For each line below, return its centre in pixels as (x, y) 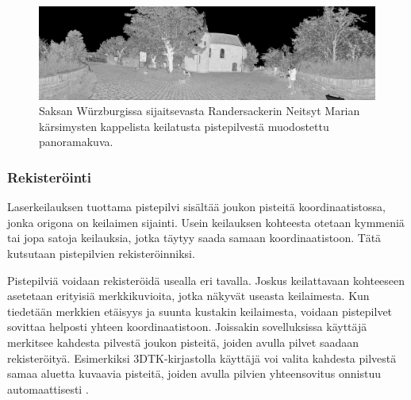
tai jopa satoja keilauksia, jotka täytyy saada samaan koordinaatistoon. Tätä (194, 238)
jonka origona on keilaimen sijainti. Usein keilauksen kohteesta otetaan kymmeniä (206, 222)
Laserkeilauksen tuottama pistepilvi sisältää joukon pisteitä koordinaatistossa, (196, 207)
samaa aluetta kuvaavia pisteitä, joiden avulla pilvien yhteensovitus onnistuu (194, 373)
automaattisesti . (48, 388)
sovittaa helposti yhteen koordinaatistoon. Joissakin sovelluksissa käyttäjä (187, 327)
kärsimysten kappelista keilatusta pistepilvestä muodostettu (184, 126)
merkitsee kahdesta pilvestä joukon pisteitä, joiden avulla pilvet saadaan (183, 342)
